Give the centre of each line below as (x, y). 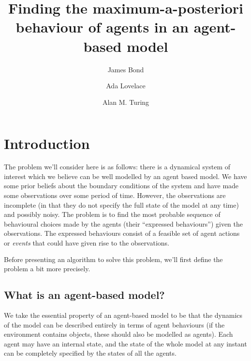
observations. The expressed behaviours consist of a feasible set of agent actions (122, 233)
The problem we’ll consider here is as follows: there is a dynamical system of (117, 167)
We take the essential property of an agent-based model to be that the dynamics (123, 315)
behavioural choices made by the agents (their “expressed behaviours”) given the (124, 223)
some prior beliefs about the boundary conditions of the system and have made (121, 186)
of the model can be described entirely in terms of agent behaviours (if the (114, 324)
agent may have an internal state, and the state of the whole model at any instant (125, 343)
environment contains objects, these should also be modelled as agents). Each (118, 334)
